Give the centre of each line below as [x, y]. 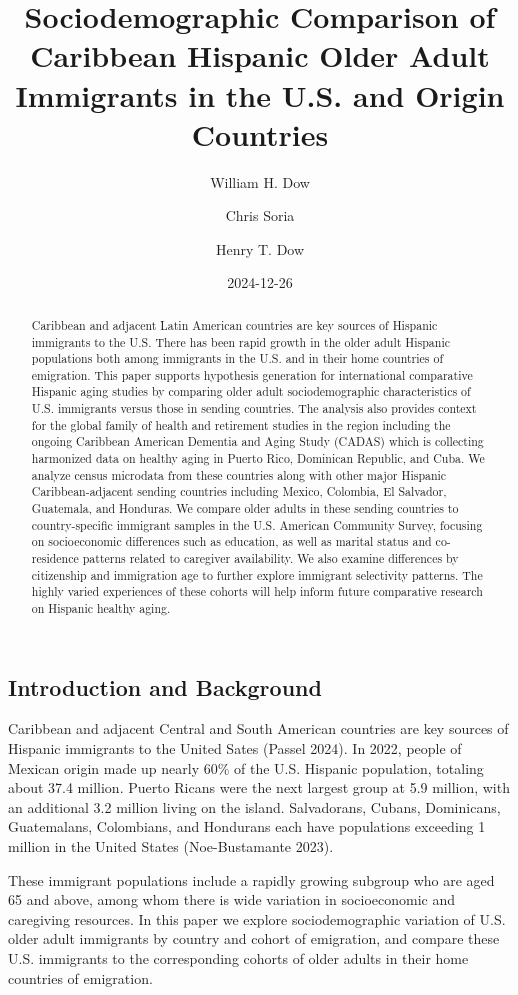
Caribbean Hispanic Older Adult [260, 55]
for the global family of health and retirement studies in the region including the [241, 424]
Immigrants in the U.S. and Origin [260, 94]
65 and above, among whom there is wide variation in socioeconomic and [232, 899]
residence [55, 558]
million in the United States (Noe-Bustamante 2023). [171, 846]
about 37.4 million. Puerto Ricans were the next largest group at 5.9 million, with [259, 787]
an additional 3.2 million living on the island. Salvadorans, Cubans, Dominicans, [254, 806]
